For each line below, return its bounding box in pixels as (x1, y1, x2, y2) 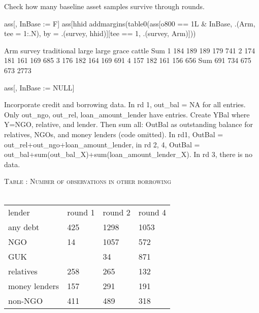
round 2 (103, 206, 131, 218)
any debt (8, 221, 40, 233)
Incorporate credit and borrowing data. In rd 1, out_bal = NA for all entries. (4, 99, 246, 110)
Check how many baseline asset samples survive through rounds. (4, 1, 205, 11)
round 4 (138, 206, 167, 218)
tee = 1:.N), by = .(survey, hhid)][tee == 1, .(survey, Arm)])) (4, 28, 196, 39)
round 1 (67, 206, 95, 218)
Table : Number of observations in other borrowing (4, 176, 172, 186)
